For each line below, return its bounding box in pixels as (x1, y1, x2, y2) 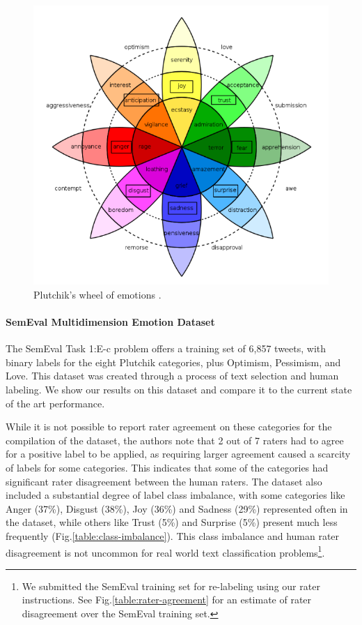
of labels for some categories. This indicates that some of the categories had (6, 460, 329, 474)
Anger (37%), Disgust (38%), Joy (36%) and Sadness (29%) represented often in (6, 501, 348, 515)
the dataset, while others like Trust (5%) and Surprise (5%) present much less (6, 515, 338, 529)
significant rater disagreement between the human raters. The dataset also (6, 474, 322, 488)
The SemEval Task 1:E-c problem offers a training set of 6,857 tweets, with (6, 341, 326, 356)
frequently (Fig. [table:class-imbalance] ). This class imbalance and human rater (6, 528, 340, 543)
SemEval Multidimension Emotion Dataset (6, 315, 215, 329)
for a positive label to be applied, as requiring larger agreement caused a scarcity (6, 446, 351, 461)
